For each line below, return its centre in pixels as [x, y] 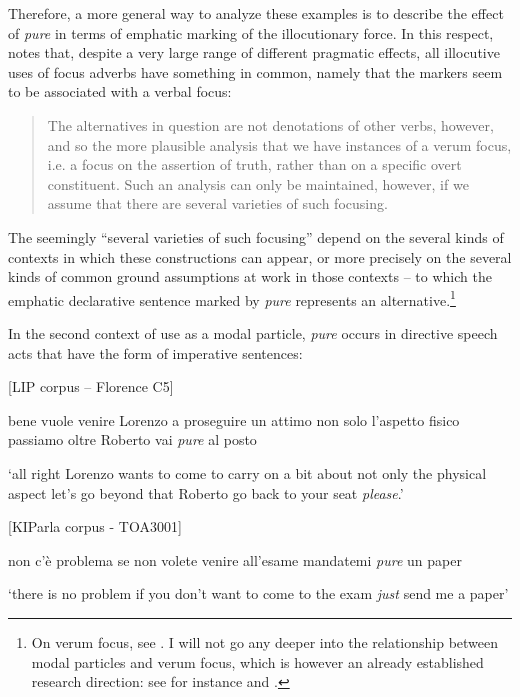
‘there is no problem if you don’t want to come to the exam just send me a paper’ [258, 593]
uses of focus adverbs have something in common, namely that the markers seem [255, 71]
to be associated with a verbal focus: [120, 91]
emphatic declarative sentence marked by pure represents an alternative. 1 [232, 298]
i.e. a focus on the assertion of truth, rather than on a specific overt [254, 164]
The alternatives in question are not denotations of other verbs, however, [270, 124]
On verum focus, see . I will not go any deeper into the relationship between [265, 641]
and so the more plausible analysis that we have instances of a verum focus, [279, 144]
